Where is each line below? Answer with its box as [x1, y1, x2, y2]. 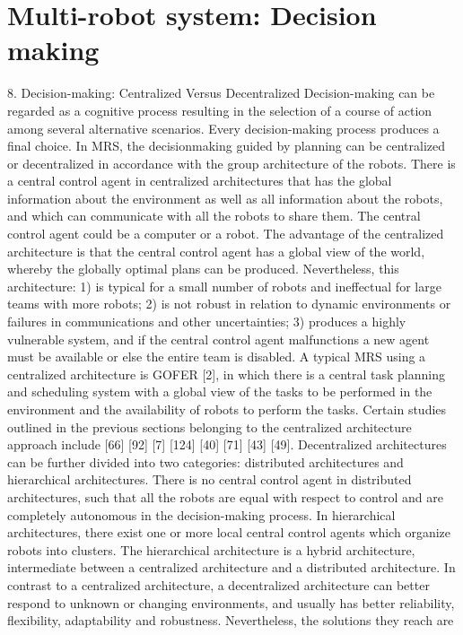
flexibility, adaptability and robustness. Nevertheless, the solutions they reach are [7, 611, 454, 630]
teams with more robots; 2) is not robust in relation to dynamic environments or [7, 294, 451, 313]
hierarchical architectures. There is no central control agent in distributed [7, 470, 412, 489]
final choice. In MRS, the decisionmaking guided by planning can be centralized [7, 136, 446, 155]
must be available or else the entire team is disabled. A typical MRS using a [7, 347, 426, 366]
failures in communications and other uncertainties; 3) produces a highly [7, 312, 406, 331]
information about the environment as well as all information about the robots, [7, 188, 443, 207]
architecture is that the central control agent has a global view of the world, [7, 241, 425, 260]
